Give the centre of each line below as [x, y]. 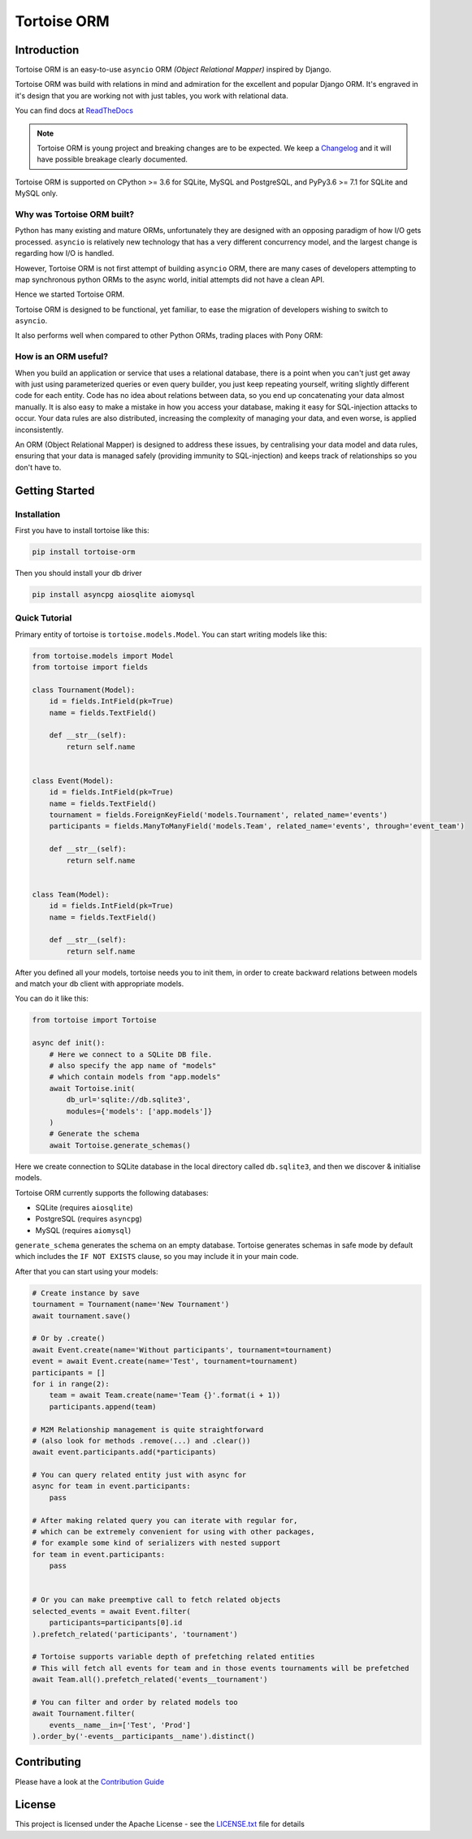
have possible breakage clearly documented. [113, 159]
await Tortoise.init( [92, 1088]
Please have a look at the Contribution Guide [90, 1781]
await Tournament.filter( [84, 1714]
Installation [38, 514]
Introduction [47, 50]
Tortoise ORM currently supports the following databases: [112, 1192]
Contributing [48, 1762]
